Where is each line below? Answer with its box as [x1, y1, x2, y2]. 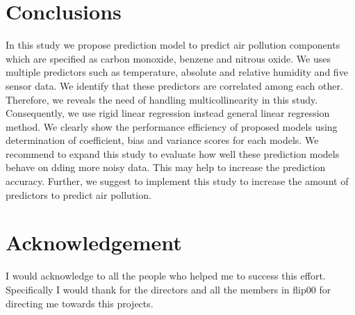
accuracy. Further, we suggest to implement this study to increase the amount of [6, 174, 349, 188]
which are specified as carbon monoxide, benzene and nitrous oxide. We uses [6, 51, 331, 65]
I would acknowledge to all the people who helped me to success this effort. [6, 268, 326, 283]
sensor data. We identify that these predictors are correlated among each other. [6, 78, 343, 92]
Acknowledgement [6, 228, 182, 257]
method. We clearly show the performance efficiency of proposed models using [6, 119, 338, 134]
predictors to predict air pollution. [6, 187, 151, 202]
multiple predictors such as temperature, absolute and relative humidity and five [6, 65, 348, 79]
